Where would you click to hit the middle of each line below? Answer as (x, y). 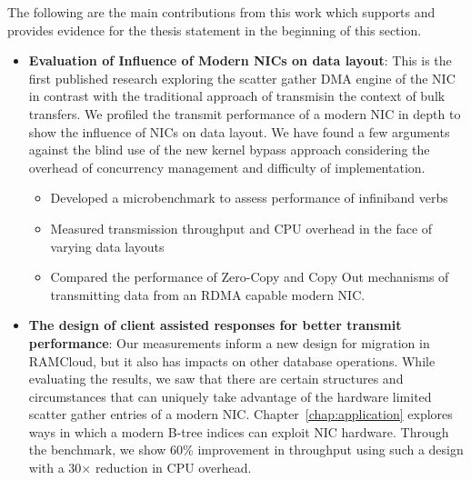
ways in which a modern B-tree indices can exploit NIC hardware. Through (239, 431)
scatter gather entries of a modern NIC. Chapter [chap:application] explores (241, 414)
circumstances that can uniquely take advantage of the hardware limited (230, 396)
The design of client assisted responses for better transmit (215, 325)
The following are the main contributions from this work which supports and (221, 12)
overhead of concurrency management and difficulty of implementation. (227, 167)
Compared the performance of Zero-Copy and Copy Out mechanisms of (250, 277)
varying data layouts (107, 246)
